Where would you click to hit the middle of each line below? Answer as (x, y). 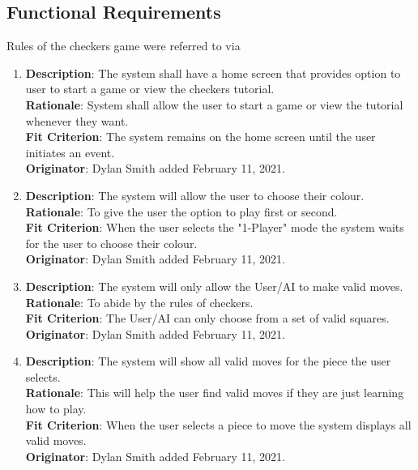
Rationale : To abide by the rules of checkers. (139, 302)
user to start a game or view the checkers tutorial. (150, 89)
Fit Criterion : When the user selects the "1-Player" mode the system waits (215, 227)
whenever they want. (77, 120)
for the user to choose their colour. (111, 243)
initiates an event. (70, 152)
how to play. (56, 409)
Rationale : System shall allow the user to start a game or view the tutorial (214, 104)
